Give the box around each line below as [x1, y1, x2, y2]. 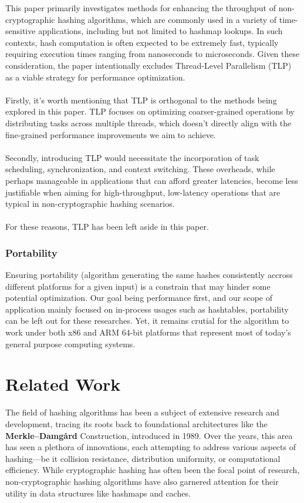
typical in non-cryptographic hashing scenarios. [5, 197, 175, 210]
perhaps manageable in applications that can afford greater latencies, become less [5, 174, 298, 186]
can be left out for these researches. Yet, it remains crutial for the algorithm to [5, 314, 289, 327]
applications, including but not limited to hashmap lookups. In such [38, 25, 283, 37]
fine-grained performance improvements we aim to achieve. [5, 128, 216, 140]
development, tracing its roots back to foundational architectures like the [5, 417, 268, 430]
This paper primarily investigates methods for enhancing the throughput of [5, 2, 276, 14]
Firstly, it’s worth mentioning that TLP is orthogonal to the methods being [5, 93, 277, 106]
